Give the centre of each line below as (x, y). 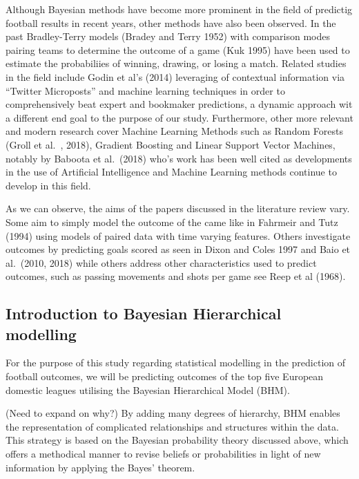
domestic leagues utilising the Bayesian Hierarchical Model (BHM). (148, 389)
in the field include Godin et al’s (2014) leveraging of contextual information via (175, 76)
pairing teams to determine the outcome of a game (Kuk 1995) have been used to (178, 49)
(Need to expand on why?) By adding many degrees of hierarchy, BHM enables (173, 413)
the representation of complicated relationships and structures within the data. (172, 426)
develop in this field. (48, 185)
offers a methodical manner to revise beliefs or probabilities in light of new (163, 454)
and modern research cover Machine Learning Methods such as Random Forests (174, 131)
